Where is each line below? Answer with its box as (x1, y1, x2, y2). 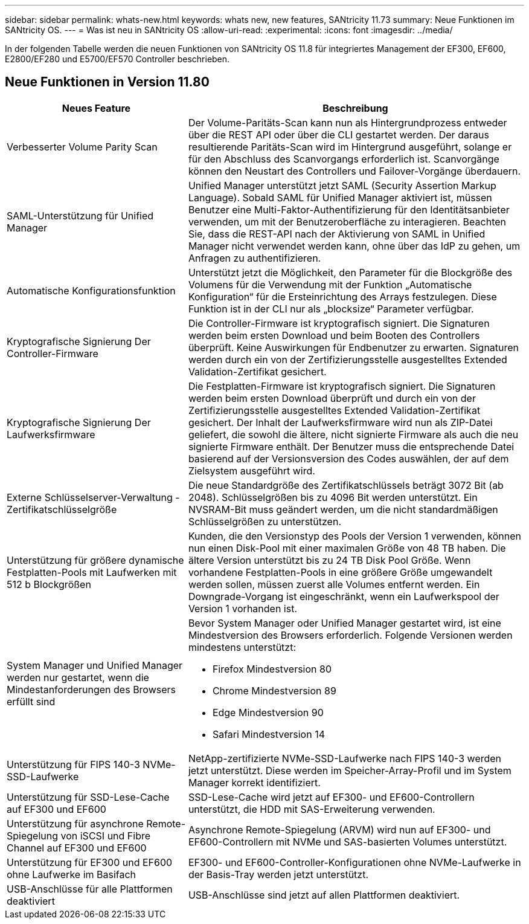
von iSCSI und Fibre (60, 829, 151, 842)
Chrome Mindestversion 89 (212, 684, 336, 697)
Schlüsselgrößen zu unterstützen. (188, 515, 341, 528)
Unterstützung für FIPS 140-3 (7, 758, 140, 771)
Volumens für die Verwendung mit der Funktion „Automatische (188, 278, 472, 291)
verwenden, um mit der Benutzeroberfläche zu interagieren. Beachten (188, 215, 507, 228)
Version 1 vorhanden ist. (188, 602, 298, 615)
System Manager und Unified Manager (7, 659, 183, 671)
